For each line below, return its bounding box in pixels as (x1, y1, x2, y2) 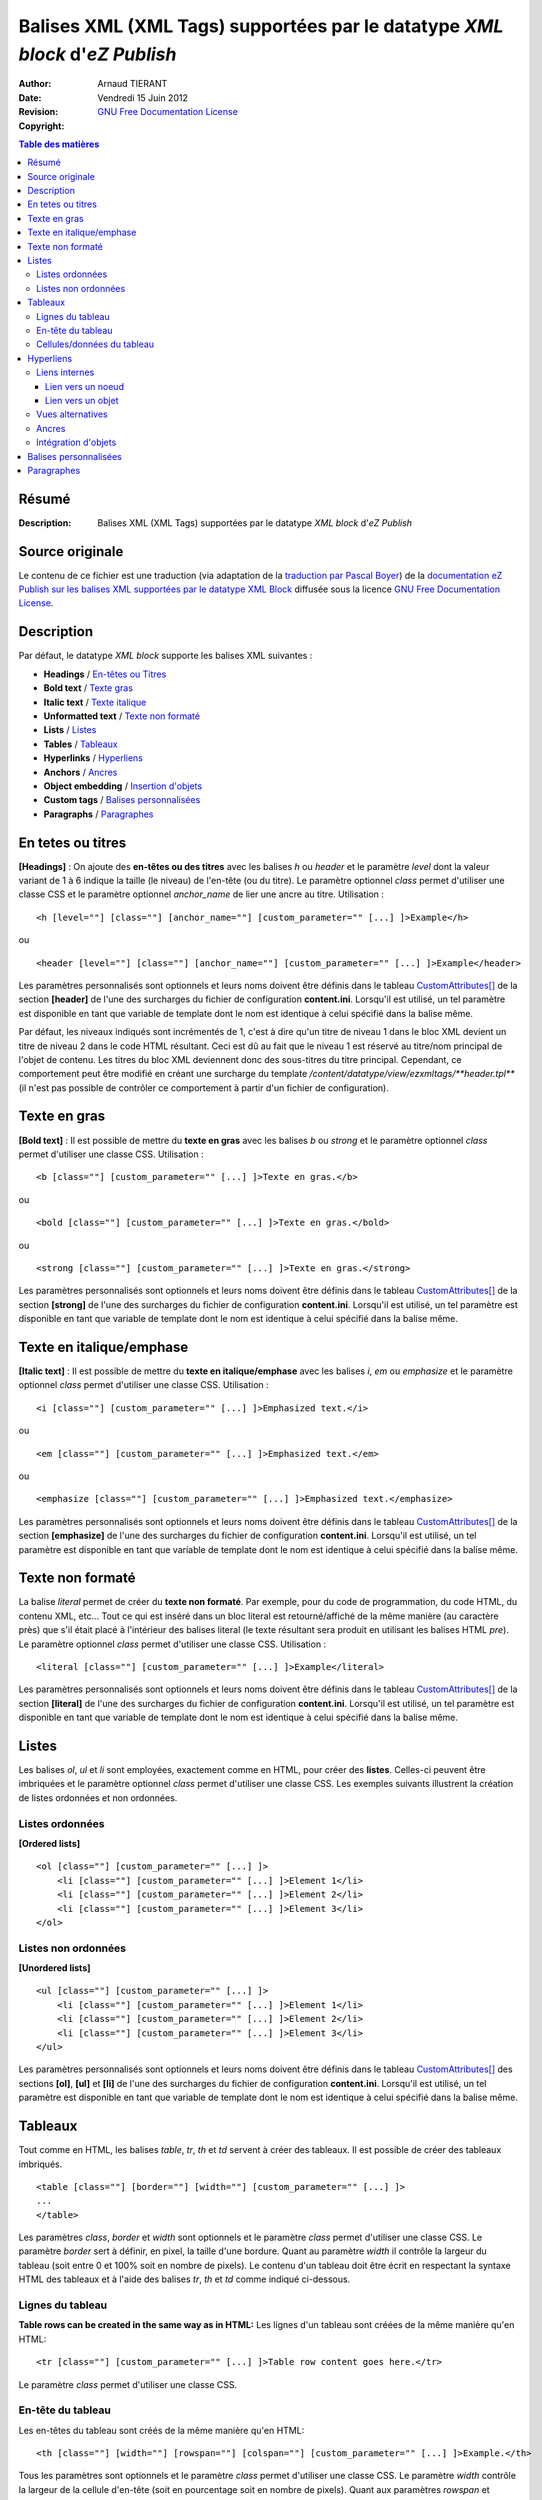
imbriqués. (18, 2158, 63, 2170)
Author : (18, 78, 52, 90)
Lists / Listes (43, 724, 97, 736)
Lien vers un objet (45, 394, 119, 406)
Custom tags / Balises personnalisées (43, 794, 201, 806)
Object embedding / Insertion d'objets (43, 780, 203, 792)
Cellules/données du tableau (36, 338, 155, 350)
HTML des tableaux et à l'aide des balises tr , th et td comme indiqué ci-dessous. (18, 2273, 351, 2285)
